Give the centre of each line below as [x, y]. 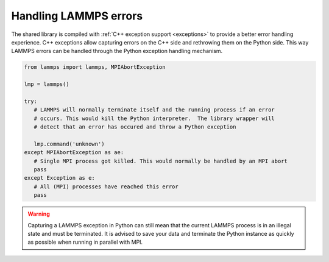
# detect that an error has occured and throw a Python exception [135, 127]
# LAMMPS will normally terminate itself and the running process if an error [154, 110]
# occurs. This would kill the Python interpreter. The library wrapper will [154, 118]
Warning [39, 214]
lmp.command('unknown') [69, 144]
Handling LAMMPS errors [77, 16]
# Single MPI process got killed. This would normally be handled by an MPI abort [161, 161]
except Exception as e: [60, 178]
